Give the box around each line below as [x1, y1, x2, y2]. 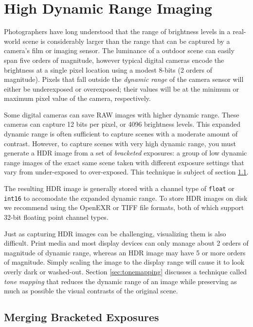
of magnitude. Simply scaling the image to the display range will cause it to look [4, 257, 245, 267]
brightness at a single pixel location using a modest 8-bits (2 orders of [4, 64, 213, 75]
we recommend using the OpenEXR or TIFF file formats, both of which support [4, 202, 244, 212]
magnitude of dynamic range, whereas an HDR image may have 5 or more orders [4, 247, 246, 257]
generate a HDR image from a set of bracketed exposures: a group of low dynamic [4, 148, 247, 158]
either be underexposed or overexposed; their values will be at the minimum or [4, 83, 239, 94]
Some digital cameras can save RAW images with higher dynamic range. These [4, 109, 239, 119]
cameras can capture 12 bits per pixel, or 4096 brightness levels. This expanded [4, 119, 240, 129]
